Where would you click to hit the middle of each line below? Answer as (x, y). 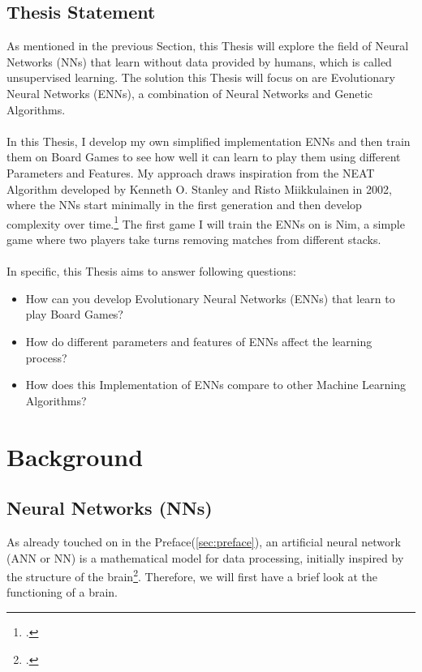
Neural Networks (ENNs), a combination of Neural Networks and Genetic (189, 93)
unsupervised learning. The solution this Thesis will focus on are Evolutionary (201, 77)
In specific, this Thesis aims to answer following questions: (151, 271)
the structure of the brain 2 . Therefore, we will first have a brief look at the (192, 575)
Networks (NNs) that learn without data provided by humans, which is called (199, 61)
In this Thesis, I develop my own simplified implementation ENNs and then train (209, 141)
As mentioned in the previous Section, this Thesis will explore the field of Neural (208, 46)
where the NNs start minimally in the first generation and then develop (184, 205)
